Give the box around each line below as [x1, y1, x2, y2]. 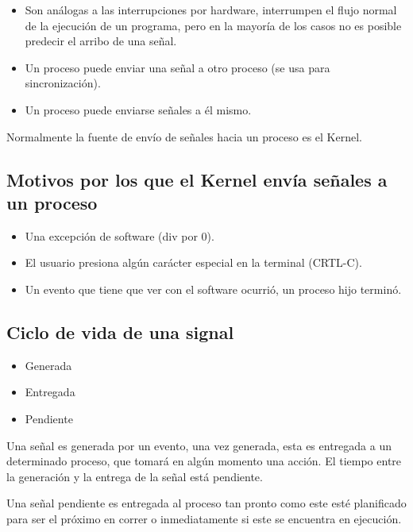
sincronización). [25, 75, 101, 91]
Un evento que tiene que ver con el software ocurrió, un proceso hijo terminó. [25, 280, 402, 297]
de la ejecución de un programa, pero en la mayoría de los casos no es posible [25, 17, 402, 33]
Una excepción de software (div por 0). [25, 227, 214, 244]
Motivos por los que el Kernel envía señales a [6, 167, 388, 191]
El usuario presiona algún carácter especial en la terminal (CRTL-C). [25, 254, 362, 271]
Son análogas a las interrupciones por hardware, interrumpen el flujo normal [25, 2, 397, 17]
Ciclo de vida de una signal [6, 319, 234, 344]
